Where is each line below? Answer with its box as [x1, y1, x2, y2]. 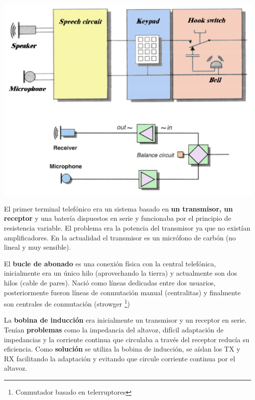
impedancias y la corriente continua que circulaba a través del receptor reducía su [4, 334, 250, 344]
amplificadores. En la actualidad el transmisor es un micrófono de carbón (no [4, 232, 236, 242]
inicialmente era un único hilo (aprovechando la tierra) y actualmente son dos [4, 268, 237, 278]
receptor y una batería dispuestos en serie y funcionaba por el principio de [4, 213, 231, 223]
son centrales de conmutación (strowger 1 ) [4, 297, 130, 308]
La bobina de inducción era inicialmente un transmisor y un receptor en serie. [4, 315, 247, 325]
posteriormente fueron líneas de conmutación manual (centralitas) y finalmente [4, 287, 241, 297]
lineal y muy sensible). [4, 242, 71, 252]
